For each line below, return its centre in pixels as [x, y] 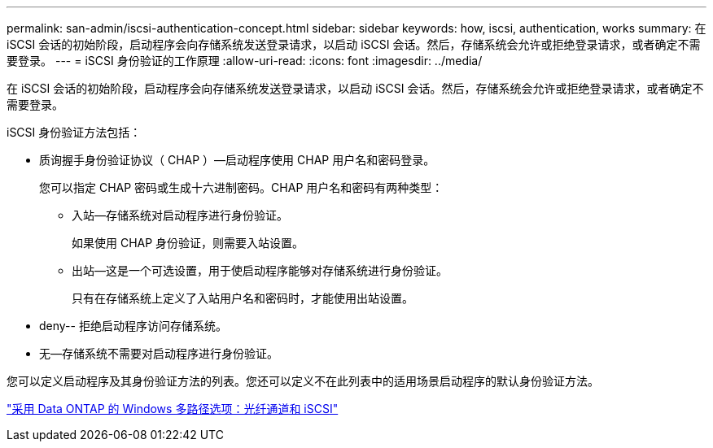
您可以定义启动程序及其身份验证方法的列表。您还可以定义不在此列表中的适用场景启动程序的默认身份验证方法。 [303, 381]
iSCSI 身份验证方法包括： [74, 132]
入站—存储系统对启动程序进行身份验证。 [180, 215]
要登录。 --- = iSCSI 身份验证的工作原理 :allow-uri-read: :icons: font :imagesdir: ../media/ [245, 61]
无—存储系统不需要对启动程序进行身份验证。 [159, 353]
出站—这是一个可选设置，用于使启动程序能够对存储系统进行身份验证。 [260, 270]
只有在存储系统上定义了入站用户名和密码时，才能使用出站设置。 [243, 298]
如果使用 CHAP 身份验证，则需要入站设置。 [188, 243]
